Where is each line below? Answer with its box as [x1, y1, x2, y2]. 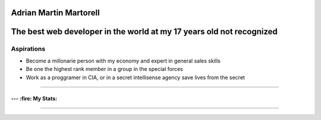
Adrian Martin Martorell [11, 8, 100, 18]
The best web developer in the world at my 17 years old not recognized [11, 27, 278, 37]
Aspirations [11, 45, 46, 53]
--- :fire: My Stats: [11, 95, 58, 102]
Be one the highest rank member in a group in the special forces [26, 66, 184, 73]
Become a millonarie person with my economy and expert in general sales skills [26, 57, 221, 64]
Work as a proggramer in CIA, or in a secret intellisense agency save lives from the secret [26, 74, 245, 81]
